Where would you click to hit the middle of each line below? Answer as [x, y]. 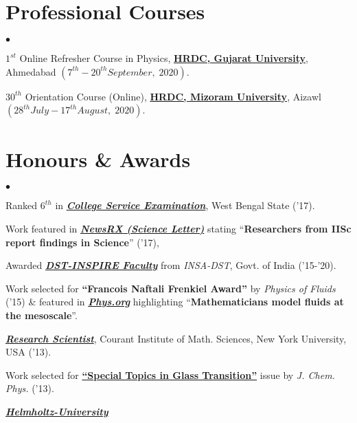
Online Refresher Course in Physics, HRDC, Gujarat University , [164, 58]
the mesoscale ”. [42, 315]
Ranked [22, 205]
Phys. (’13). [30, 388]
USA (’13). [28, 352]
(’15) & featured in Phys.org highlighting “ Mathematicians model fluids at [175, 302]
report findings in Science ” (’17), [82, 242]
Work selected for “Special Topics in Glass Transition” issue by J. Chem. [170, 375]
